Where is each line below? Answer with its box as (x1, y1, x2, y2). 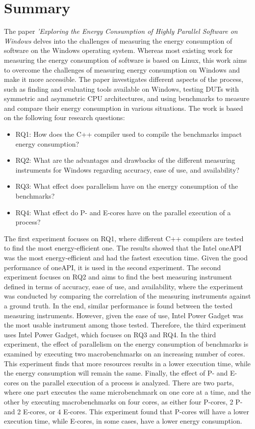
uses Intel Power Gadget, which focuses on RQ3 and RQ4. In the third (4, 329, 216, 339)
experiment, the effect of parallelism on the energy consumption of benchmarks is (4, 339, 249, 349)
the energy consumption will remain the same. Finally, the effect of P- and (4, 368, 228, 378)
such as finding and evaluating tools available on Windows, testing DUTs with (4, 83, 239, 94)
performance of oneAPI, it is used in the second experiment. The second (4, 262, 221, 272)
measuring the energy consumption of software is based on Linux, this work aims (4, 54, 247, 65)
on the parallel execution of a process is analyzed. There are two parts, (21, 377, 234, 387)
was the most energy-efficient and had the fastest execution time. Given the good (4, 252, 248, 262)
